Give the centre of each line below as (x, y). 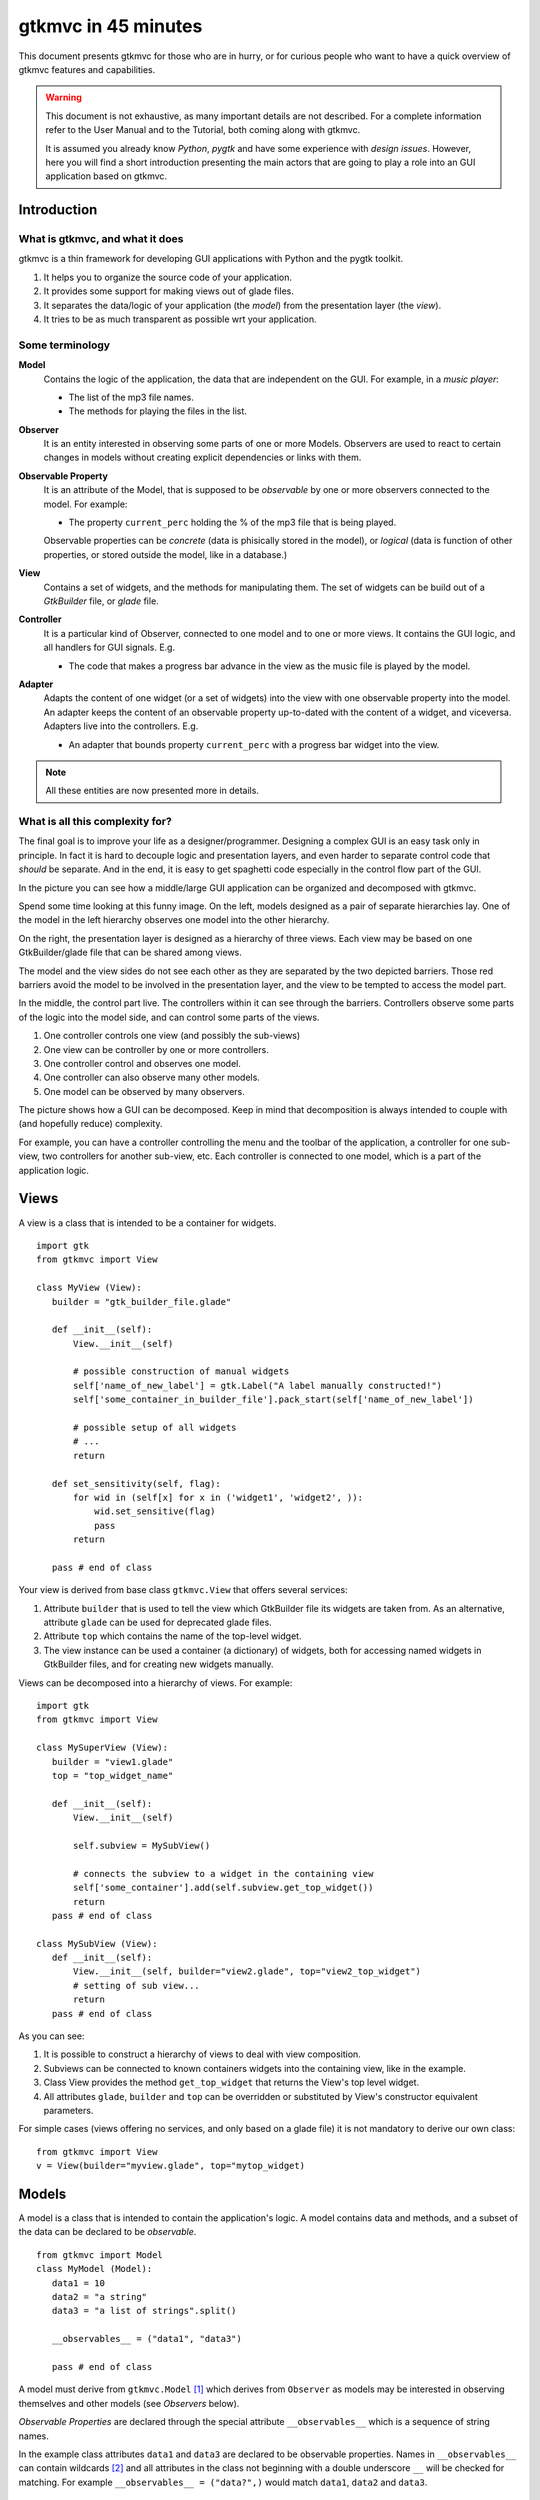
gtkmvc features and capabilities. (87, 69)
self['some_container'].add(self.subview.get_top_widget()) (223, 1888)
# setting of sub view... (136, 1985)
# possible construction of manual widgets (181, 1371)
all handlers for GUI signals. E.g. (109, 647)
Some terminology (64, 345)
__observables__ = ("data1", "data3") (146, 2339)
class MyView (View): (89, 1288)
